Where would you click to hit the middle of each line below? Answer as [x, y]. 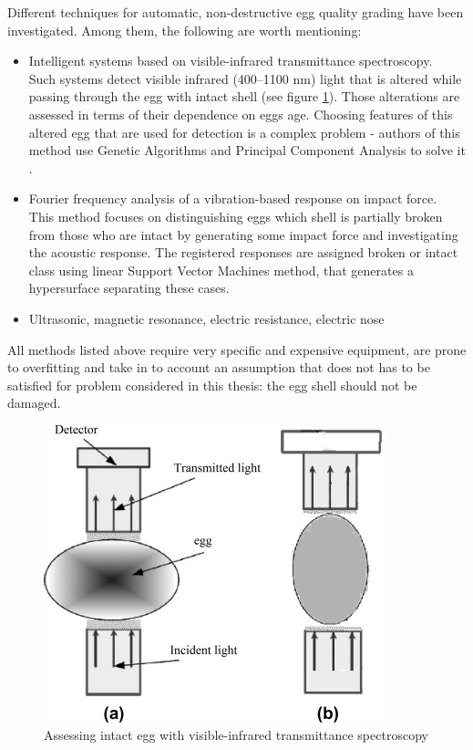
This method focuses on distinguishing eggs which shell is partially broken [236, 216]
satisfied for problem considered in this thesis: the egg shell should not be [212, 385]
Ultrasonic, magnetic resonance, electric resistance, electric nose [206, 318]
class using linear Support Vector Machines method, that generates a [221, 270]
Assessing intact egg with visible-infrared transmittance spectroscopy [236, 735]
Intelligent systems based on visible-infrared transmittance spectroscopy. [231, 61]
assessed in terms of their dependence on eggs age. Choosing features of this [241, 114]
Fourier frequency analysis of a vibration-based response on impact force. [233, 198]
